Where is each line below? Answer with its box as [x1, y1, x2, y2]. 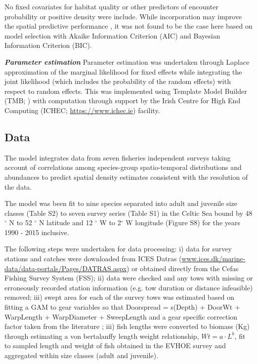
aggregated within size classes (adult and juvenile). [4, 350, 159, 361]
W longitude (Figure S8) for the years [126, 217, 241, 228]
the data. [4, 181, 32, 192]
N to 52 [9, 217, 32, 228]
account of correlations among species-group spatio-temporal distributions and [4, 162, 242, 172]
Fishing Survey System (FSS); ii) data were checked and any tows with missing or [4, 273, 253, 283]
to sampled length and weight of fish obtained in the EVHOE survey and [4, 340, 226, 351]
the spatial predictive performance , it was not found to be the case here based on [4, 21, 253, 31]
